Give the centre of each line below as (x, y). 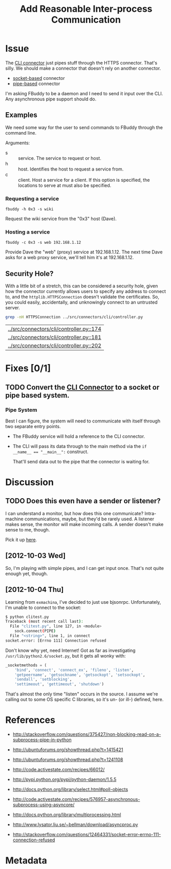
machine (15, 519)
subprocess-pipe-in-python (42, 740)
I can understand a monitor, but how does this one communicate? (74, 513)
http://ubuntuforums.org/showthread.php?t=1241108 (68, 760)
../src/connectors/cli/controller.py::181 (55, 337)
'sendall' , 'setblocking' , (43, 680)
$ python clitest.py (27, 617)
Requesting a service (32, 199)
